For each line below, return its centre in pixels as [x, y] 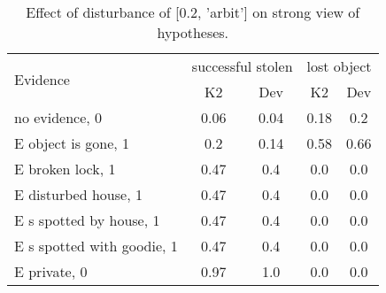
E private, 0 [51, 271]
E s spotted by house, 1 [87, 220]
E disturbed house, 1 [78, 194]
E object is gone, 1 [72, 143]
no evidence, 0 [58, 117]
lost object [339, 66]
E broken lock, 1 [65, 169]
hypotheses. [193, 32]
